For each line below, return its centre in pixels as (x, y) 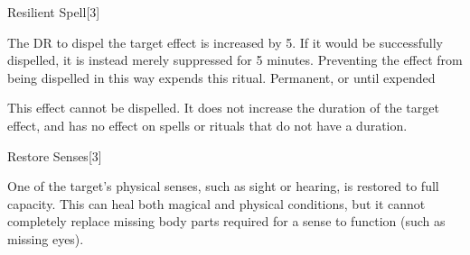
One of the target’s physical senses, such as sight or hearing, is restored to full (223, 186)
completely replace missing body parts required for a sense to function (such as (226, 221)
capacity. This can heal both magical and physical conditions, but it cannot (216, 203)
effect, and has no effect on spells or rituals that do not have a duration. (207, 125)
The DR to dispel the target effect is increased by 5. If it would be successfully (225, 42)
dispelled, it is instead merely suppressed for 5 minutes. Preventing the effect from (235, 60)
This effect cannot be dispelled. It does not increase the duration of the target (223, 108)
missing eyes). (46, 238)
